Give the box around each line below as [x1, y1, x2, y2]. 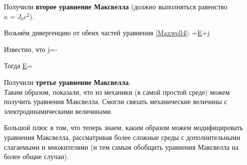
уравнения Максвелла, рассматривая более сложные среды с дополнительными [4, 132, 241, 142]
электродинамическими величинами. [4, 106, 113, 116]
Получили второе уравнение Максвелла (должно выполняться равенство [4, 1, 228, 11]
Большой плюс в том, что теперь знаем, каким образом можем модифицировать [4, 122, 243, 133]
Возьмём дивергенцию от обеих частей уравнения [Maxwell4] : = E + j [4, 27, 210, 38]
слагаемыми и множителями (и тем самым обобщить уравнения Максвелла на [4, 141, 239, 152]
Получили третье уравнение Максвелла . [4, 77, 131, 87]
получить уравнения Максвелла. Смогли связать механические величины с [4, 96, 227, 107]
